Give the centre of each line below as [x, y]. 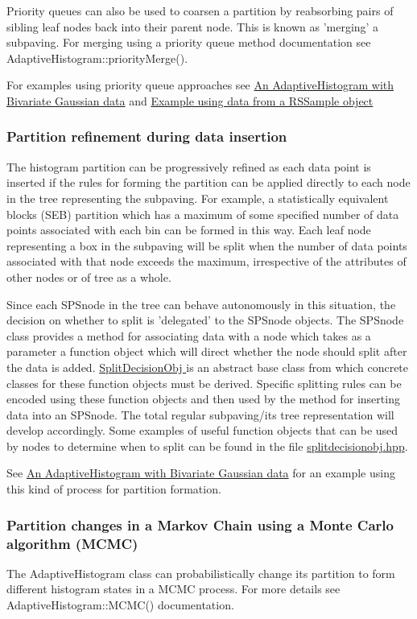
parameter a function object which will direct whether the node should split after [207, 351]
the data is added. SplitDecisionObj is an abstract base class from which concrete [208, 367]
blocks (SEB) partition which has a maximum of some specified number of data [203, 214]
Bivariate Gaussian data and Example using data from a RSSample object [190, 100]
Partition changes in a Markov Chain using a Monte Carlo [200, 524]
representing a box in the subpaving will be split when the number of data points [207, 245]
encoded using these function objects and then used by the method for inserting [203, 399]
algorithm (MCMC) [72, 543]
